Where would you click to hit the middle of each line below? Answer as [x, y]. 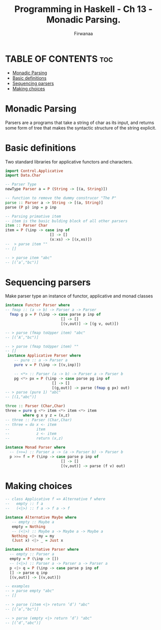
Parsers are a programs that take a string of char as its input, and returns [80, 123]
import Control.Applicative [34, 171]
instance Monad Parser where [35, 447]
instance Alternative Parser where [42, 550]
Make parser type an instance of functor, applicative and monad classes [79, 296]
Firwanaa [83, 33]
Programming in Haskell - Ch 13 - [83, 9]
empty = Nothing [29, 526]
